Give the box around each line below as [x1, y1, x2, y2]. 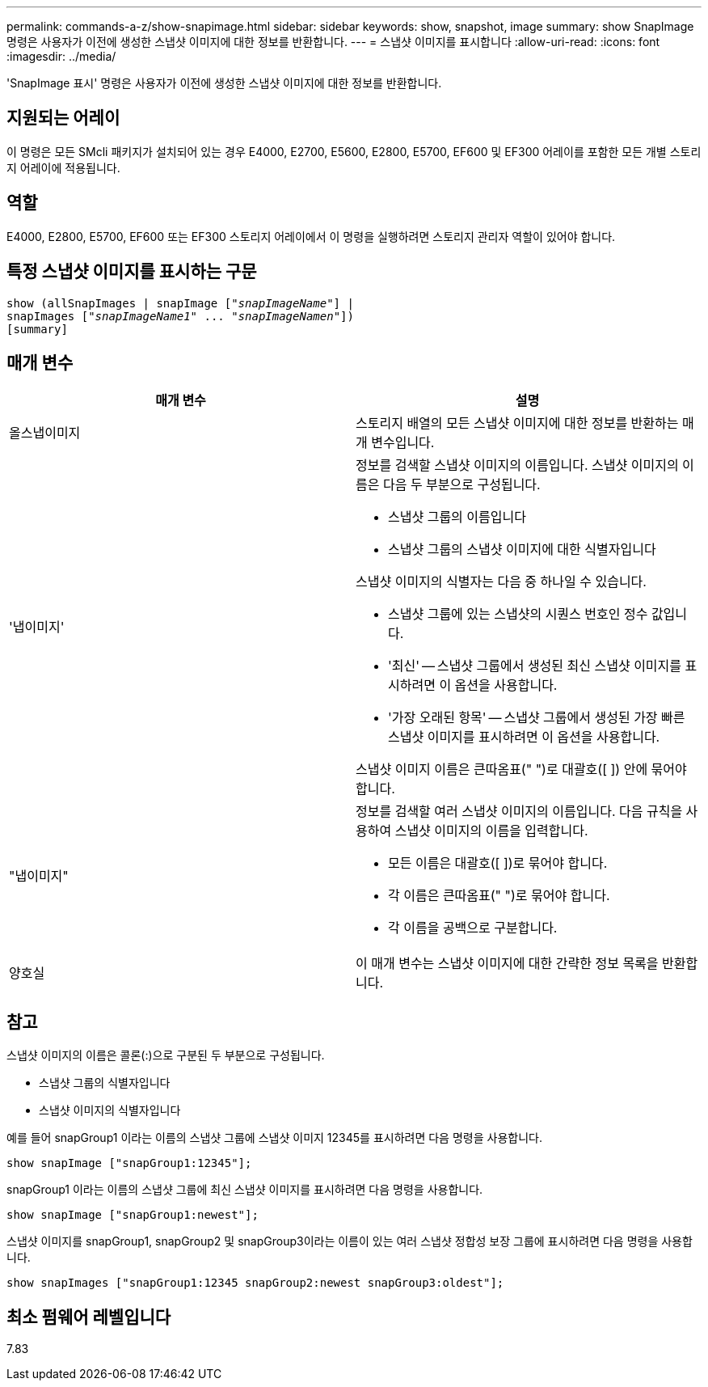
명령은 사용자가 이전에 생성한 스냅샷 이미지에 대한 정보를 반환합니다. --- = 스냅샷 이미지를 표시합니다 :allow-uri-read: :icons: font [6, 35, 660, 49]
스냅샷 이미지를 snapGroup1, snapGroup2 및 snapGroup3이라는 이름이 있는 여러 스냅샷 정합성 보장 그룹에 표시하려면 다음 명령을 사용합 [6, 1234, 693, 1249]
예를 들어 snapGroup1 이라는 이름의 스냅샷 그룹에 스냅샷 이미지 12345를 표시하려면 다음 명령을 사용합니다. [6, 1131, 542, 1145]
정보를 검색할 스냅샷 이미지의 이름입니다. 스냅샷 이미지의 [356, 457, 679, 474]
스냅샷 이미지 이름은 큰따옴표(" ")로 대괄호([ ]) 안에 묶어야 [356, 761, 687, 778]
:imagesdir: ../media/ [6, 49, 116, 63]
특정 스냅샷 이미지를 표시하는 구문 [6, 261, 257, 282]
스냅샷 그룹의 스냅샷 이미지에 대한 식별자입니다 [388, 541, 656, 558]
